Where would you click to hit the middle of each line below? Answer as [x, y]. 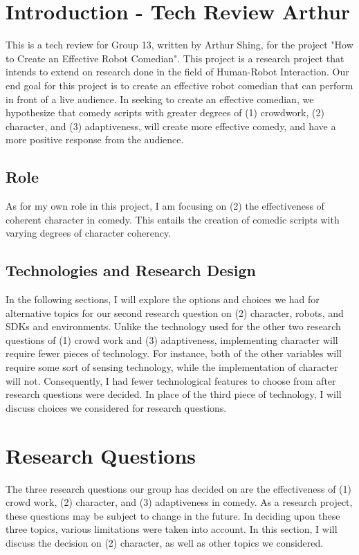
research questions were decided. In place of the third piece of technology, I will [174, 394]
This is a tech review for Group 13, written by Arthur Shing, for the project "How [179, 45]
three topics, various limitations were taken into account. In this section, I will [172, 529]
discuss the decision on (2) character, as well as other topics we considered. [165, 542]
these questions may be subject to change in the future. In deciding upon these [173, 515]
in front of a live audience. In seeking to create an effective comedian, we [160, 99]
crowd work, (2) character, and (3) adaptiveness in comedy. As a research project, [179, 502]
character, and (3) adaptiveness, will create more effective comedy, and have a [171, 126]
